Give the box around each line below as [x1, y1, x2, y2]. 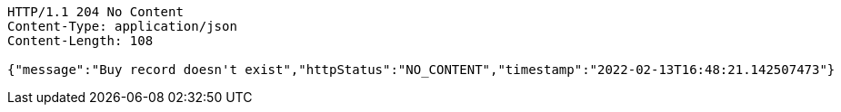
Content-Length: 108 [7, 33, 154, 48]
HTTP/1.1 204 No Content [7, 5, 184, 19]
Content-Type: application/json [7, 19, 237, 33]
